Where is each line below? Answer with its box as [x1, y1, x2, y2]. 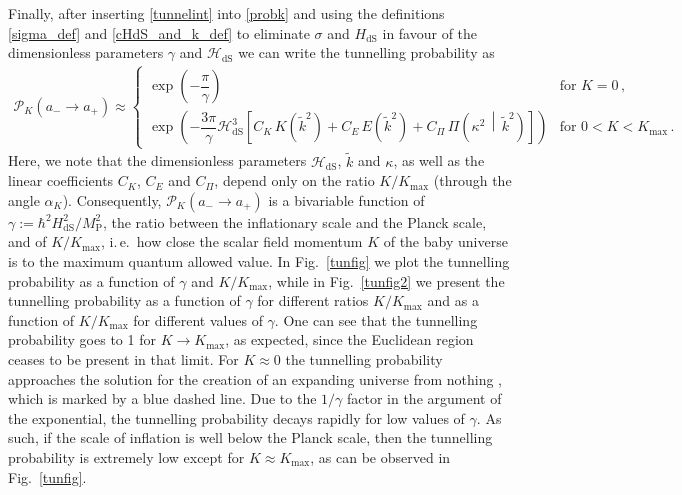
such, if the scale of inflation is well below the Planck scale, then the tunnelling [8, 427, 493, 448]
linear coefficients [8, 170, 114, 191]
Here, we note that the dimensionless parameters [8, 150, 307, 171]
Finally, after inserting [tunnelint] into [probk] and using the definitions [8, 3, 445, 23]
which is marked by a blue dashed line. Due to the [8, 388, 317, 409]
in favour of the [382, 22, 478, 43]
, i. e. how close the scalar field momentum [100, 231, 363, 252]
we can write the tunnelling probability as [238, 42, 495, 63]
